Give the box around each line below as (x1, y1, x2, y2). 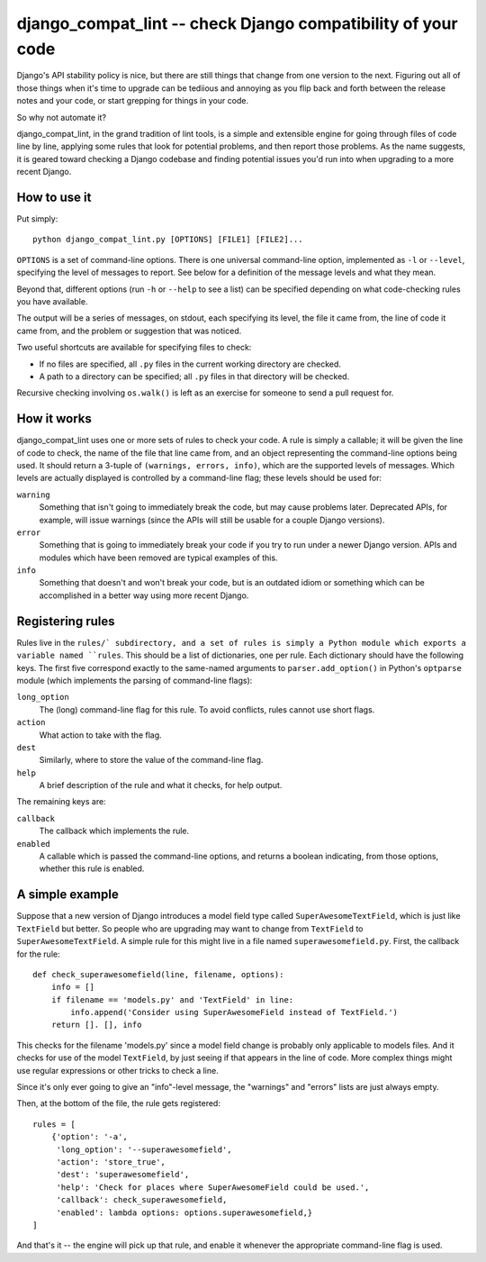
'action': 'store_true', (56, 1157, 166, 1167)
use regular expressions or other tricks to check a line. (16, 1065, 220, 1076)
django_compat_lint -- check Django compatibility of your (16, 14, 458, 33)
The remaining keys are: (16, 796, 107, 807)
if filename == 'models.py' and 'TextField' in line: (50, 994, 294, 1004)
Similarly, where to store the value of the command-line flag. (39, 755, 264, 766)
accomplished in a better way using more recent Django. (39, 590, 249, 601)
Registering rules (16, 613, 115, 629)
